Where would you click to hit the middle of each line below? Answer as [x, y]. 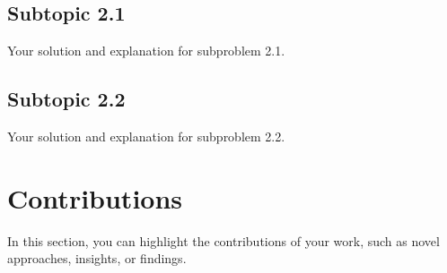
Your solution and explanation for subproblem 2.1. [146, 51]
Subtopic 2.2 [66, 99]
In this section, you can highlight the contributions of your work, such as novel [223, 240]
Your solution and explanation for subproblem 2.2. [146, 136]
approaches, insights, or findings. [97, 258]
